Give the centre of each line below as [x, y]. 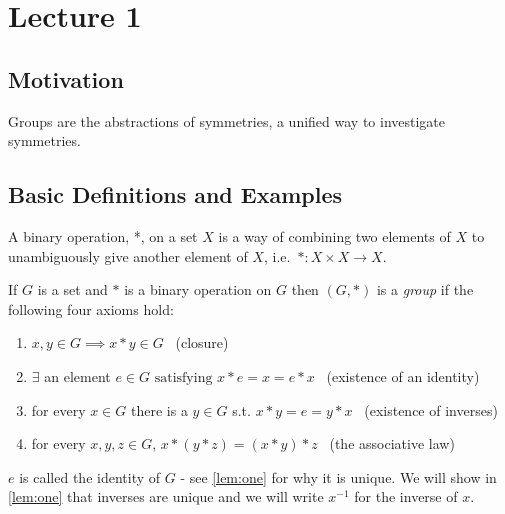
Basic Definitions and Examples [175, 194]
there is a [159, 409]
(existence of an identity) [403, 375]
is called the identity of [90, 476]
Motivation [66, 78]
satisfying [183, 377]
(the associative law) [392, 443]
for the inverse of [406, 496]
